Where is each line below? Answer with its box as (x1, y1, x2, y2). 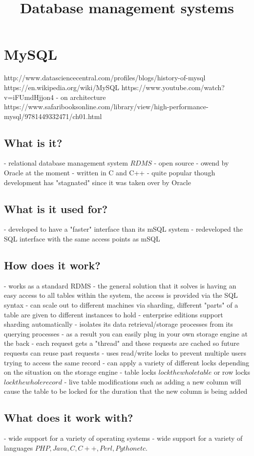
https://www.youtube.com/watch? (121, 82, 225, 92)
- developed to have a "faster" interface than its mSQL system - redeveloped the (4, 224, 243, 234)
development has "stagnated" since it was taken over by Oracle (4, 177, 191, 187)
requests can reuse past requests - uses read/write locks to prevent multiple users (4, 348, 247, 358)
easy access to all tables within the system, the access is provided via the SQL (4, 290, 238, 300)
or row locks (213, 367, 250, 377)
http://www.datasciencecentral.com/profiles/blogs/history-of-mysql (4, 72, 206, 83)
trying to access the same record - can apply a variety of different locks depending (4, 357, 250, 367)
